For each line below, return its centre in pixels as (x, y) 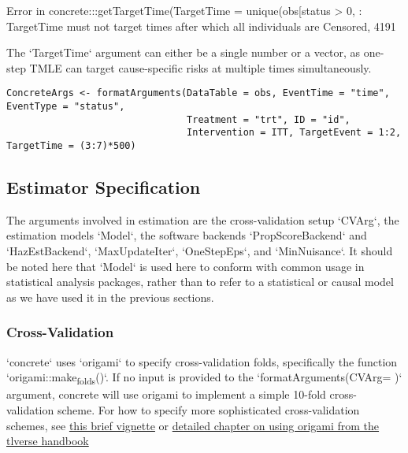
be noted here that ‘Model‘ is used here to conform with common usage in (185, 266)
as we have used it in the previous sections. (110, 297)
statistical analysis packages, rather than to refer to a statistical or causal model (200, 282)
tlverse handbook (48, 441)
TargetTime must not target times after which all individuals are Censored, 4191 (201, 26)
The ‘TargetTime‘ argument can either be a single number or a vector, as (184, 52)
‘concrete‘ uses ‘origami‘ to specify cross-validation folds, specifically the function (202, 361)
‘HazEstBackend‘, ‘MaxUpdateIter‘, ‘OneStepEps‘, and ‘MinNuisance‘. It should (200, 251)
